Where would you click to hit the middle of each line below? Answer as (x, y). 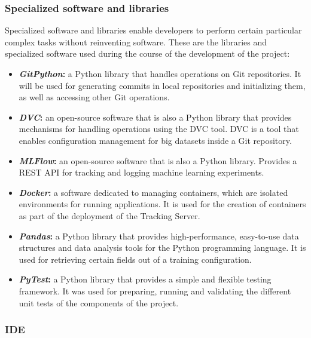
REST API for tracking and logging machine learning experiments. (141, 172)
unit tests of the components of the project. (99, 302)
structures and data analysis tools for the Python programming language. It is (162, 248)
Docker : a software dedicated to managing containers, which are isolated (153, 192)
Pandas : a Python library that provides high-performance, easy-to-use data (159, 236)
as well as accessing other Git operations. (94, 97)
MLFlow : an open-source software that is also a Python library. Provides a (158, 160)
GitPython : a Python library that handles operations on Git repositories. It (160, 73)
